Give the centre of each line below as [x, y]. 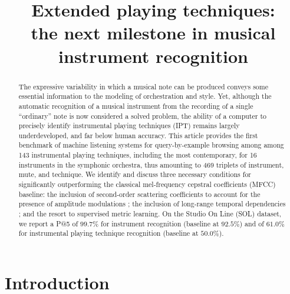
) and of [252, 223]
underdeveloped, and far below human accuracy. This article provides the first [138, 135]
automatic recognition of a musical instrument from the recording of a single [136, 106]
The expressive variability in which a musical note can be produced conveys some [143, 86]
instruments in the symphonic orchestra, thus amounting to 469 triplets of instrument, [151, 164]
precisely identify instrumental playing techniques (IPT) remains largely [129, 126]
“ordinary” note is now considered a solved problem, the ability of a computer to [142, 116]
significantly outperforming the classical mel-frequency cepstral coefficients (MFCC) [147, 184]
